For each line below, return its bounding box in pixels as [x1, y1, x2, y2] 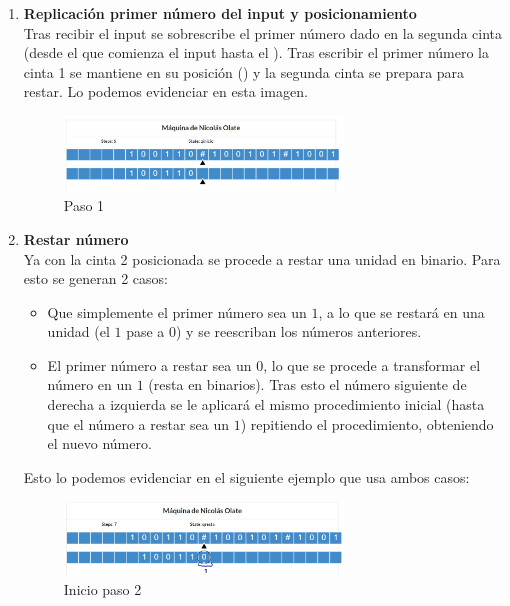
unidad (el [47, 321, 110, 342]
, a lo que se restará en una [318, 301, 485, 322]
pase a [126, 321, 165, 342]
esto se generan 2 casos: [23, 268, 168, 289]
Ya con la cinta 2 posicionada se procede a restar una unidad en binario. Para [23, 248, 501, 269]
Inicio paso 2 [63, 579, 142, 600]
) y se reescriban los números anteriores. [176, 321, 422, 342]
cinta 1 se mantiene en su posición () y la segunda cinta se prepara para [23, 61, 465, 82]
